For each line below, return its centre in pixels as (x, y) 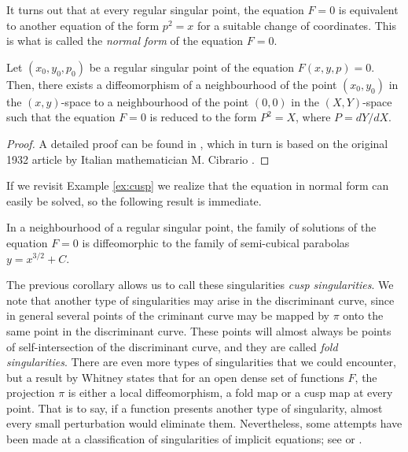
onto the (363, 315)
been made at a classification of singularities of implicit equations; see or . (184, 439)
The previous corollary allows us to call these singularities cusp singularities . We (200, 285)
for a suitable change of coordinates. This (296, 25)
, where (313, 117)
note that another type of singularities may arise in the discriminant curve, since (200, 300)
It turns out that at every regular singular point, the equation (155, 9)
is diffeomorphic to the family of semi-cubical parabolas (216, 242)
